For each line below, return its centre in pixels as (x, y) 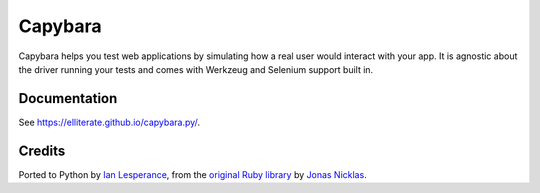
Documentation (68, 98)
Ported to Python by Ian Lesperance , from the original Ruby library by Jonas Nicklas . (192, 174)
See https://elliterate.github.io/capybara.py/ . (109, 122)
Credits (42, 150)
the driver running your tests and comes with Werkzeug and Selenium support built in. (196, 69)
